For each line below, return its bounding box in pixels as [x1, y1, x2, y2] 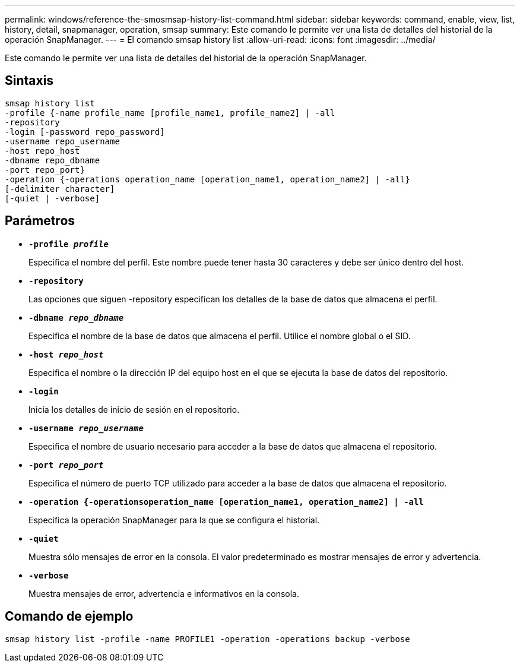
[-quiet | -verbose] [5, 193, 100, 203]
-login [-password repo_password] [5, 127, 165, 137]
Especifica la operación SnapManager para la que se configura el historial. [28, 514, 320, 525]
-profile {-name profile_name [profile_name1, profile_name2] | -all [5, 108, 335, 118]
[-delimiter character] [5, 184, 115, 194]
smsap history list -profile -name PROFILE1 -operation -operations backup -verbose [5, 634, 410, 644]
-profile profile [28, 239, 109, 249]
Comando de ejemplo [5, 609, 134, 624]
